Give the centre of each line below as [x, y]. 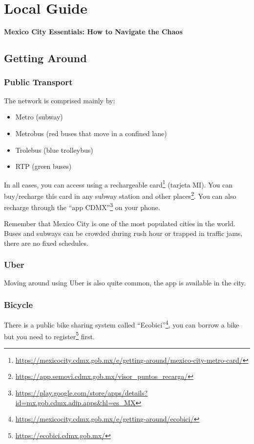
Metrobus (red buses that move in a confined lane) [91, 133]
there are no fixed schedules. [46, 243]
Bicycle [19, 304]
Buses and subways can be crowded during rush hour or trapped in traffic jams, [123, 233]
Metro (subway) [39, 117]
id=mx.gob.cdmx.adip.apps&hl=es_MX [75, 402]
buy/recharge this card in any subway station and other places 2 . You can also [120, 195]
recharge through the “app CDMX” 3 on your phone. [82, 206]
